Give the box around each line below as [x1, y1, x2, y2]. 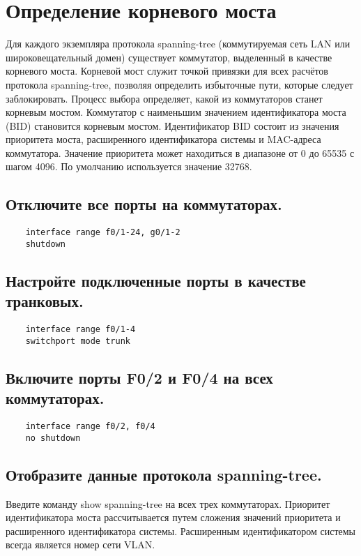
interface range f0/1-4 [25, 324, 136, 335]
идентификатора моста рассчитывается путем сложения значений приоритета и [6, 510, 341, 525]
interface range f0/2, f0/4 [25, 421, 155, 432]
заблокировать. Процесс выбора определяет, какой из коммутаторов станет [6, 91, 323, 105]
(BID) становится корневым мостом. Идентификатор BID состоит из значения [6, 118, 339, 133]
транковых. [6, 290, 84, 312]
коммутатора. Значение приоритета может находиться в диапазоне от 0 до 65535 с [6, 145, 355, 160]
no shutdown [25, 433, 81, 443]
